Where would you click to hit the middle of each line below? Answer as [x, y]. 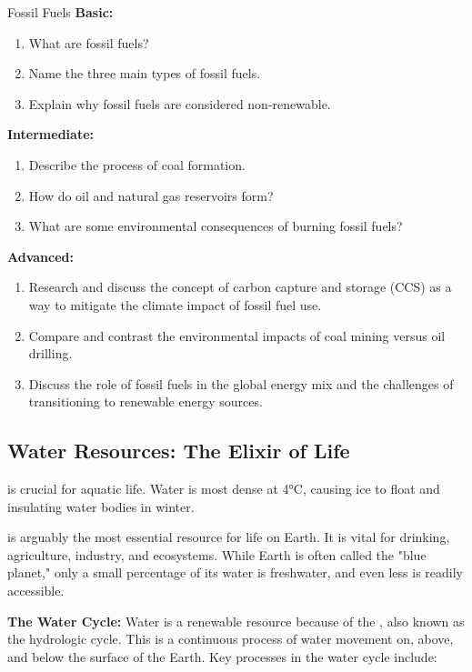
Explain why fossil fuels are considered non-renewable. [180, 103]
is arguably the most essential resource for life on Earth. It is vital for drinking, [229, 537]
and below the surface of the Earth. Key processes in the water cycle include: [222, 656]
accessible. [36, 591]
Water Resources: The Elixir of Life [179, 451]
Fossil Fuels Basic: [60, 12]
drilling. [50, 353]
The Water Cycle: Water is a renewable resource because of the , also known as [236, 621]
